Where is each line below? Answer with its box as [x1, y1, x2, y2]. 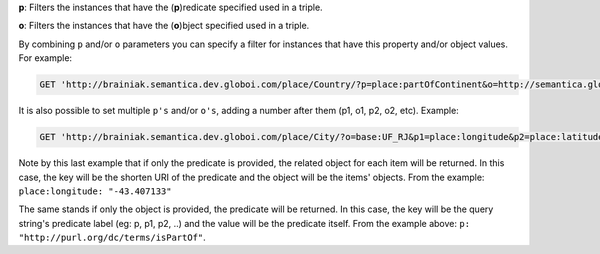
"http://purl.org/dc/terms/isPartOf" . [18, 231, 207, 244]
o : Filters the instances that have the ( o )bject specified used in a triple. [18, 20, 310, 32]
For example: [18, 52, 73, 64]
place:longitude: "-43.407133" [18, 185, 172, 197]
